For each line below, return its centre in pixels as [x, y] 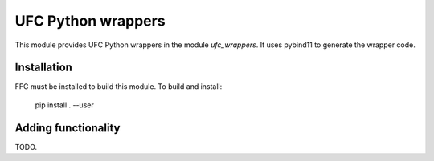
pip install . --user [64, 105]
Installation [43, 68]
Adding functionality [68, 128]
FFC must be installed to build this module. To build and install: [119, 87]
